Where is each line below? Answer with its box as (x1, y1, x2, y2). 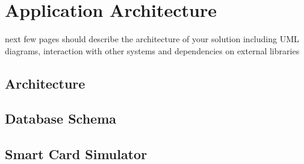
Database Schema (5, 109, 117, 128)
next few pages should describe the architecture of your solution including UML (5, 33, 299, 45)
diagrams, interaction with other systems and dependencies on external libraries (5, 44, 300, 57)
